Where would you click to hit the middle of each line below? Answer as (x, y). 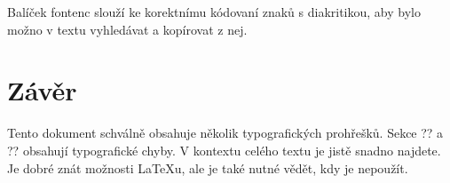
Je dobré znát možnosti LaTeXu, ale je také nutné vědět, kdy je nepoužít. (208, 167)
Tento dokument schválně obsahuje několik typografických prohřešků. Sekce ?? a (225, 133)
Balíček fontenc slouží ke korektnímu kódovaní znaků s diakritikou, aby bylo (214, 12)
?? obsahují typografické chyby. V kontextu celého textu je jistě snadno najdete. (224, 150)
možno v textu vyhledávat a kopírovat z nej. (127, 29)
